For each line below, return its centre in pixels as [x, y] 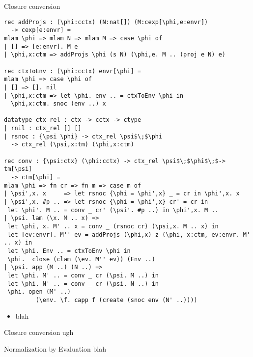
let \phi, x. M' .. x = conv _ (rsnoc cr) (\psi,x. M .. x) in [113, 226]
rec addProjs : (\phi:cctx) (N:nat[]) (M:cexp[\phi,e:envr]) [106, 22]
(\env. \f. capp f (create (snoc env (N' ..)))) [116, 300]
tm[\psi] [18, 169]
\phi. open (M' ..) [39, 292]
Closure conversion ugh [39, 332]
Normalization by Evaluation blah [55, 348]
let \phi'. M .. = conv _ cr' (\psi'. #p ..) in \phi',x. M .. [113, 210]
